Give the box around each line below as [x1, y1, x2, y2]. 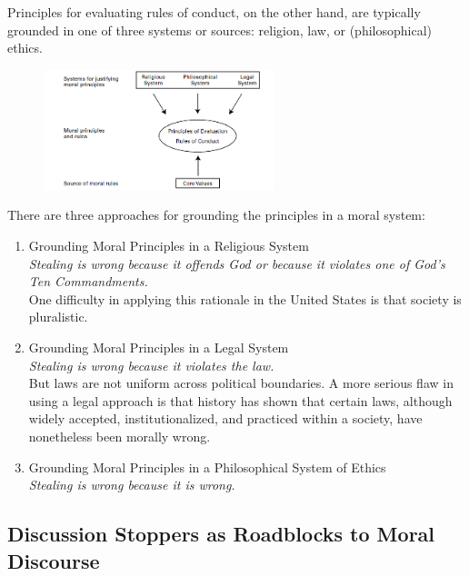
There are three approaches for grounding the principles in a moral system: [7, 205, 425, 224]
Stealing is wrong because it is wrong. [28, 475, 235, 494]
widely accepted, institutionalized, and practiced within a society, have [28, 409, 423, 428]
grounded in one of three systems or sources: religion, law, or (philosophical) [7, 20, 432, 39]
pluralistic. [28, 307, 88, 326]
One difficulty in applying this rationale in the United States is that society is [28, 289, 462, 308]
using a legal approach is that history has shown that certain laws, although [28, 391, 453, 410]
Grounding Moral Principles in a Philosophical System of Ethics [28, 457, 386, 476]
